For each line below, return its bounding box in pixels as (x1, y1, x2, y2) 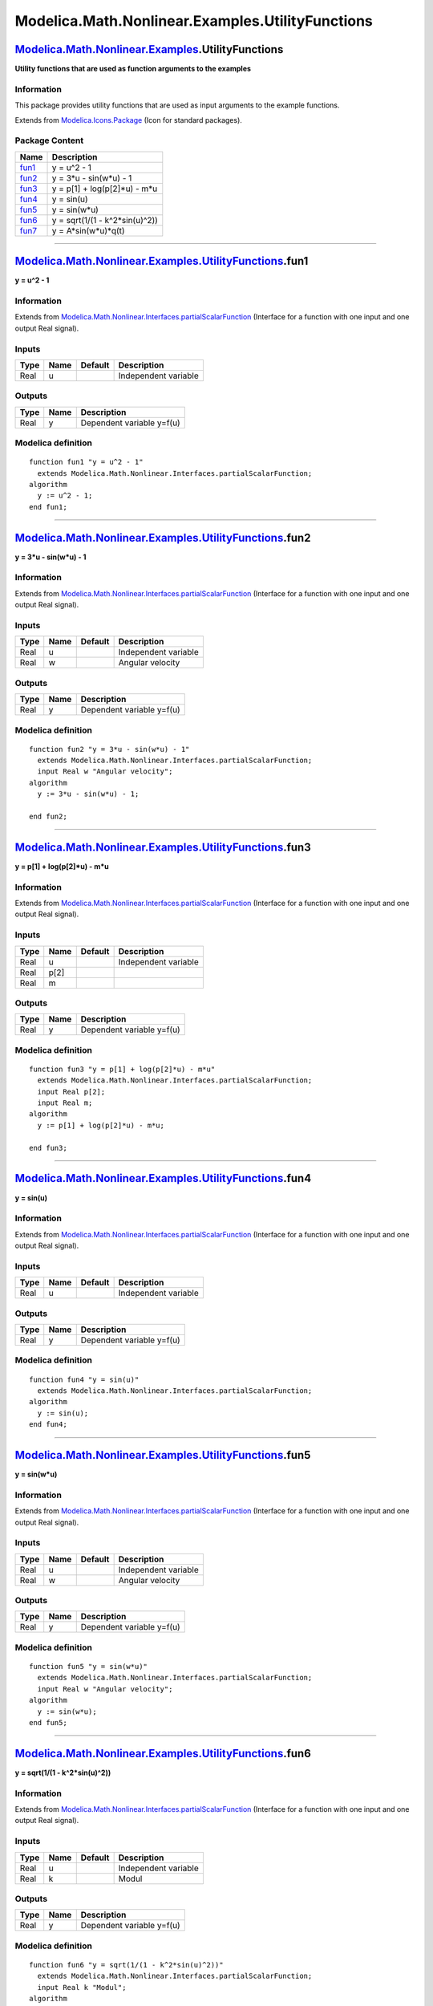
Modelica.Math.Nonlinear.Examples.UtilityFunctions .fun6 (14, 1746, 312, 1760)
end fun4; (29, 1420, 67, 1429)
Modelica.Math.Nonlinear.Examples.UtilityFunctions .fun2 (14, 530, 311, 545)
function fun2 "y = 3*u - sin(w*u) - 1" (29, 745, 190, 753)
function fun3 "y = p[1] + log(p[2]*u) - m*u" (29, 1064, 216, 1074)
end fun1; (29, 502, 67, 511)
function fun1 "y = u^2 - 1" (29, 457, 144, 467)
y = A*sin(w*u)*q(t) (51, 225, 125, 236)
